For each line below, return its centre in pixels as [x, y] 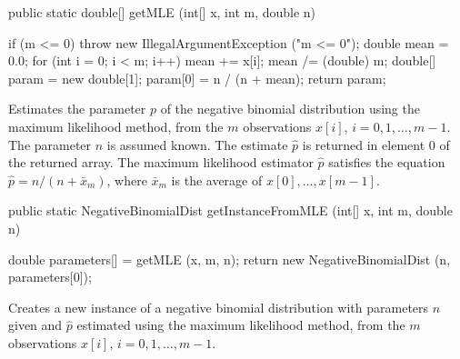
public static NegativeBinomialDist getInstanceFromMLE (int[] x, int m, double [230, 210]
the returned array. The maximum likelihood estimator [161, 162]
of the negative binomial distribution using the [290, 109]
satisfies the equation [387, 162]
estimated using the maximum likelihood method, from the [241, 325]
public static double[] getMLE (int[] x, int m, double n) [162, 12]
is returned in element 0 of [376, 144]
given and [35, 325]
